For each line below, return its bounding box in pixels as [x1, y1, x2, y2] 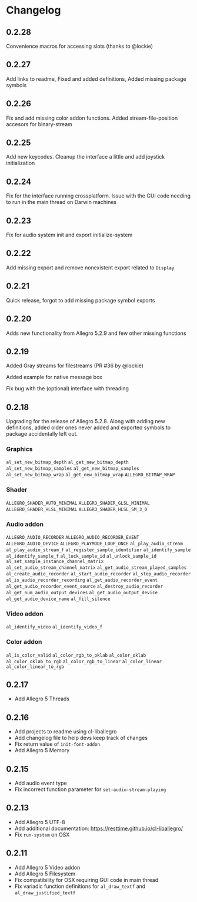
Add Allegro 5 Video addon [14, 864, 81, 871]
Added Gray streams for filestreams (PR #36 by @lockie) [6, 362, 144, 369]
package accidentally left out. [6, 430, 78, 437]
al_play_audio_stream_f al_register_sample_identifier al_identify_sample [6, 547, 191, 553]
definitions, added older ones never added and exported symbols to [6, 424, 171, 431]
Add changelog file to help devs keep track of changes [14, 735, 148, 742]
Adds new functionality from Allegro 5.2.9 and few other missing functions [6, 330, 186, 337]
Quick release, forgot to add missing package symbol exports [6, 297, 155, 304]
